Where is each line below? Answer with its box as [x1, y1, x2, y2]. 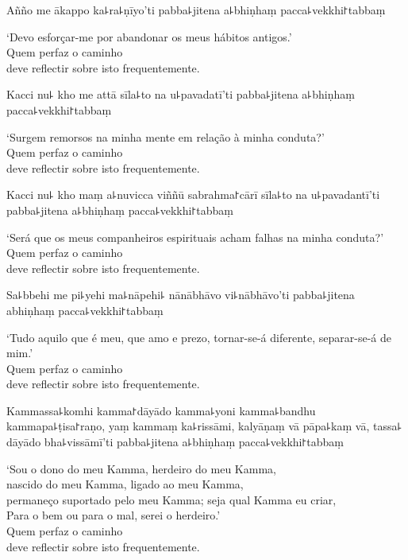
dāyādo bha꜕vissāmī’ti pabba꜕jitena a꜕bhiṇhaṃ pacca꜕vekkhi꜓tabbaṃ [6, 434, 344, 450]
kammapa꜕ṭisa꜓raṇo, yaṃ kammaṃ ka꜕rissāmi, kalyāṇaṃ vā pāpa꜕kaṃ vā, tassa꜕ [6, 418, 402, 434]
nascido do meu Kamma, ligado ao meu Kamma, [6, 476, 244, 492]
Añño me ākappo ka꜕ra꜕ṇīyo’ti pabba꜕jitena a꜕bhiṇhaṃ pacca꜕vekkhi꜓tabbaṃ [6, 2, 386, 17]
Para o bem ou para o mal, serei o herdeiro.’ [6, 507, 221, 523]
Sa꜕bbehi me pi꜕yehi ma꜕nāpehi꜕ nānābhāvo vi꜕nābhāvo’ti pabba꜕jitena [6, 286, 355, 303]
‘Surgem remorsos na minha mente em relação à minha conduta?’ [6, 128, 325, 145]
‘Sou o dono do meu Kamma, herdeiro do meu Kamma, [6, 460, 276, 476]
